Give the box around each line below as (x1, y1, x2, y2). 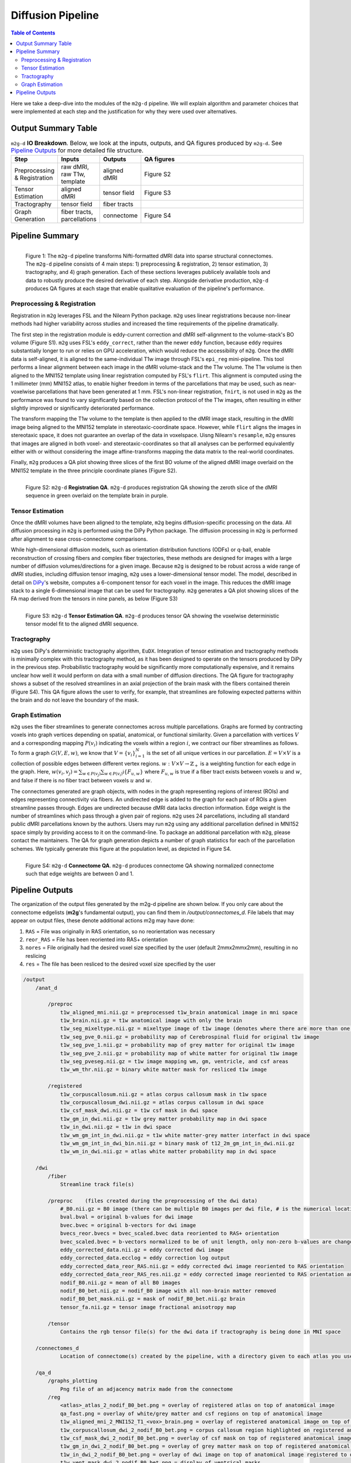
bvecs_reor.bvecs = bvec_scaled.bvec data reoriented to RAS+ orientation (60, 1230, 280, 1237)
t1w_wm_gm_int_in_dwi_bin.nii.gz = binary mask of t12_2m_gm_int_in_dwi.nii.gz (60, 1140, 295, 1146)
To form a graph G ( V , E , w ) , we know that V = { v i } (11, 750, 136, 758)
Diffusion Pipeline (11, 9, 99, 22)
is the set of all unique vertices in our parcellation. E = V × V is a (146, 750, 301, 757)
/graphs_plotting (47, 1378, 98, 1384)
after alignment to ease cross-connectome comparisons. (11, 535, 148, 542)
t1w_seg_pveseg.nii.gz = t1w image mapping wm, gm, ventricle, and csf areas (60, 1058, 289, 1065)
